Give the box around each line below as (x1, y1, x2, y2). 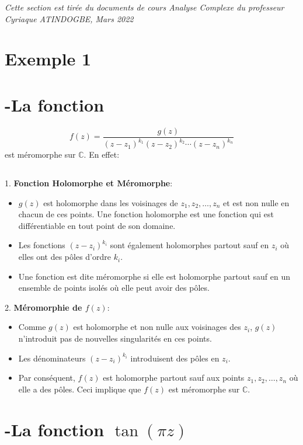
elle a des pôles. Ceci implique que (18, 383, 141, 395)
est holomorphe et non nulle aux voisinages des (73, 321, 241, 333)
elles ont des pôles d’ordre (18, 251, 111, 263)
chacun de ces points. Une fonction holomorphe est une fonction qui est (18, 208, 274, 220)
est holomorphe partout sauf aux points (103, 371, 245, 384)
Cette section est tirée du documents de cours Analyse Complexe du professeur (5, 1, 284, 13)
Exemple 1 (5, 47, 92, 71)
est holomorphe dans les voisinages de (43, 196, 178, 208)
